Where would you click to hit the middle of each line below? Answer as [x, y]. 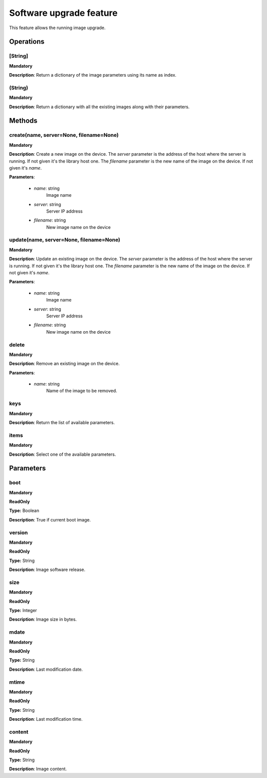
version [19, 532]
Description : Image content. [38, 769]
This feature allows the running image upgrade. [57, 28]
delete [17, 345]
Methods [23, 121]
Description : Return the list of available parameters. [62, 422]
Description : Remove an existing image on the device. [64, 364]
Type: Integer [23, 610]
